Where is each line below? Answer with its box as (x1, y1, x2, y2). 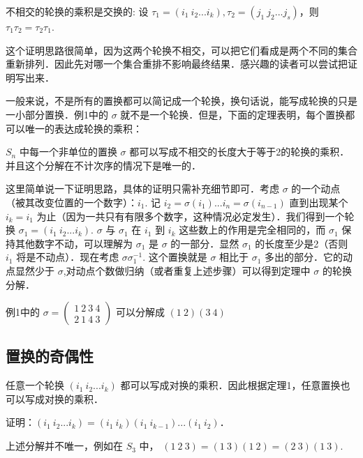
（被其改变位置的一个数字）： (6, 194, 138, 209)
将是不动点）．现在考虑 (16, 250, 119, 264)
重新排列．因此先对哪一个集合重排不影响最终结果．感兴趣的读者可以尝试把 (6, 56, 348, 71)
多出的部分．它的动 (265, 250, 353, 264)
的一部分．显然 (170, 236, 239, 250)
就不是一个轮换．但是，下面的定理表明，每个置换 (120, 107, 346, 121)
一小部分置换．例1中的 (6, 107, 108, 121)
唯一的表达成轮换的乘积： (24, 121, 142, 135)
